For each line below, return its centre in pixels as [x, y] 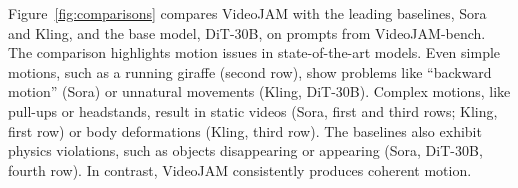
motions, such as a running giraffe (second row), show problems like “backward [250, 71]
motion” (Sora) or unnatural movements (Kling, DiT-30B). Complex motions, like [259, 91]
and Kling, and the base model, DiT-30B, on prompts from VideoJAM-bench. [247, 32]
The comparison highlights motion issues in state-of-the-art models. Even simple [254, 52]
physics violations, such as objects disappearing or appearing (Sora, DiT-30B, [245, 150]
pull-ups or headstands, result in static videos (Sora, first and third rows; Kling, [253, 110]
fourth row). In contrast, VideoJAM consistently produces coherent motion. [240, 169]
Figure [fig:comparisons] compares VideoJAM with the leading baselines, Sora [247, 13]
